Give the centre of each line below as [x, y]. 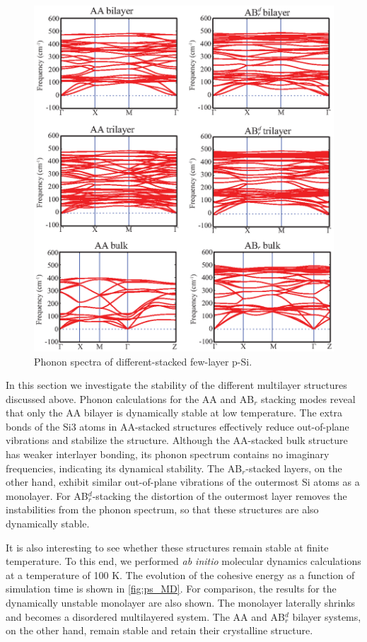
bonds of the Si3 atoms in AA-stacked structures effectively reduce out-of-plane [177, 426]
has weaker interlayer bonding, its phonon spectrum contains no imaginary [168, 454]
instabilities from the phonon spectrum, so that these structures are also [162, 509]
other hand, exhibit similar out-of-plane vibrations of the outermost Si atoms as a [183, 482]
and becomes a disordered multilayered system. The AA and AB [145, 616]
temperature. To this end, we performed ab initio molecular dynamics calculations [183, 561]
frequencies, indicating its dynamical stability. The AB [124, 468]
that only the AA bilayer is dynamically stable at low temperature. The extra [174, 413]
